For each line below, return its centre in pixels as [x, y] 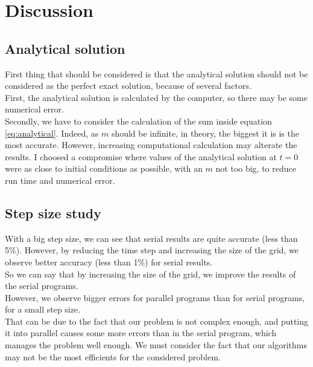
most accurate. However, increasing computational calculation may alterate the [151, 145]
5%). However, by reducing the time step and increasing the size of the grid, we [152, 250]
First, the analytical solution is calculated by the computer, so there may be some [156, 97]
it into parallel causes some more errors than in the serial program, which [141, 333]
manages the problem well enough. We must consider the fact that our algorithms [156, 345]
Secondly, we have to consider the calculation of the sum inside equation [138, 121]
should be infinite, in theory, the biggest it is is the [205, 133]
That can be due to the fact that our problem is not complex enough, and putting [157, 321]
